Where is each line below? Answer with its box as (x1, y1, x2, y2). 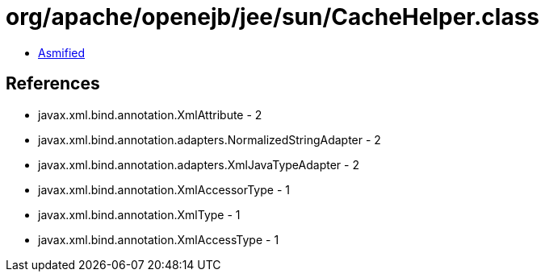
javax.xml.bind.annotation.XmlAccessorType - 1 (38, 182, 290, 197)
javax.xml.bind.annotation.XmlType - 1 (38, 207, 241, 222)
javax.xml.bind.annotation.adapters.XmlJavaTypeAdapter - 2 (38, 157, 359, 172)
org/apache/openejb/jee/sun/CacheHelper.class (6, 3, 540, 31)
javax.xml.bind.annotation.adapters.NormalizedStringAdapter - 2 (38, 132, 381, 147)
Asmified (38, 45, 86, 60)
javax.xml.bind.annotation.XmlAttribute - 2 (38, 107, 262, 122)
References (6, 73, 100, 94)
